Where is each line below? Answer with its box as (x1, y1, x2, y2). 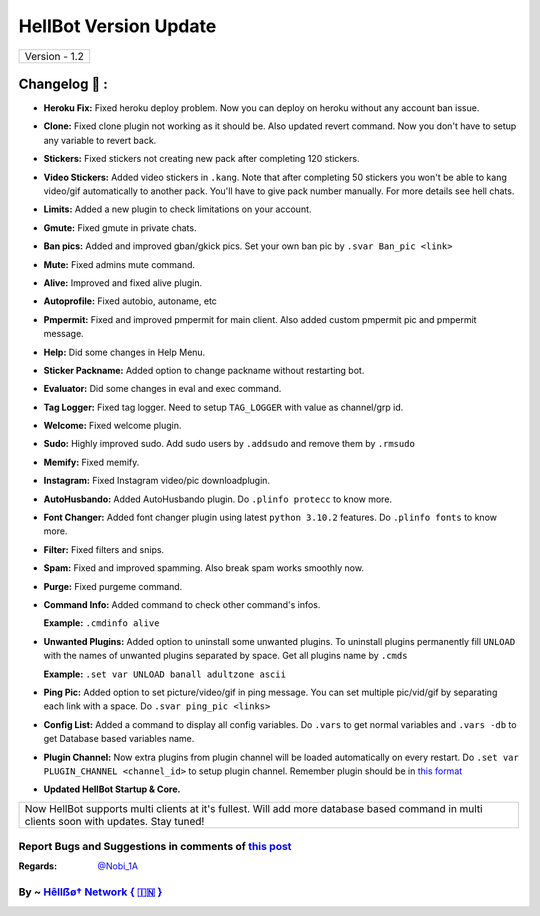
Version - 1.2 (24, 49, 84, 63)
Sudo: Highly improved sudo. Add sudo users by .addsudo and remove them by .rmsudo (43, 438, 415, 450)
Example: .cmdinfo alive (43, 617, 160, 629)
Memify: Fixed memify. (43, 456, 140, 468)
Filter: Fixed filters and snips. (43, 543, 165, 555)
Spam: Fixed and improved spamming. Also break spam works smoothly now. (43, 562, 365, 574)
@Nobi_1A (97, 860, 139, 872)
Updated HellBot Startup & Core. (43, 783, 181, 795)
